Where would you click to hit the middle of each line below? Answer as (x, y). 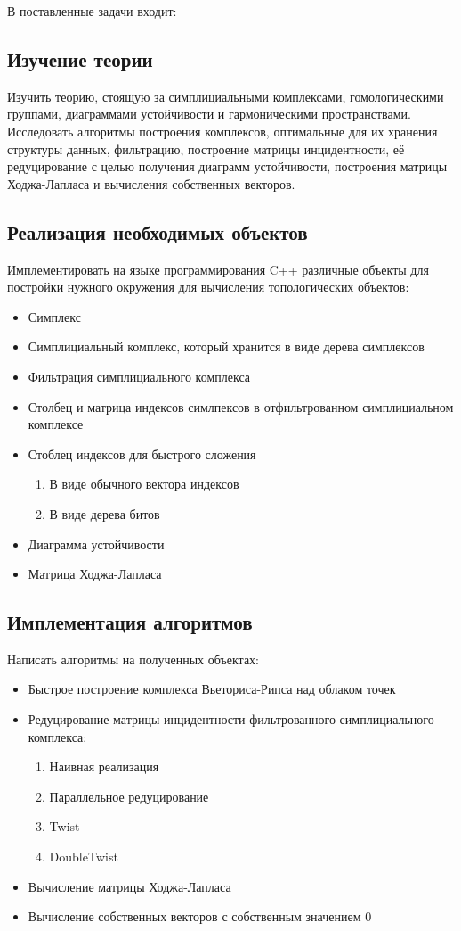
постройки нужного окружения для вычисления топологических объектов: (208, 287)
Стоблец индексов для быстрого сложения (142, 453)
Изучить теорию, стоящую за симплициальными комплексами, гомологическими (226, 96)
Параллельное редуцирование (129, 796)
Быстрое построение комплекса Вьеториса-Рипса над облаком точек (212, 689)
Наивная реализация (104, 766)
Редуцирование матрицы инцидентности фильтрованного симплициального (231, 719)
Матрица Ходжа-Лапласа (95, 574)
